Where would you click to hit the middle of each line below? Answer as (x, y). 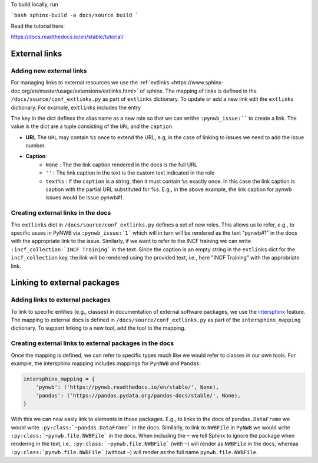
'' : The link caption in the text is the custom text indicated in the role (130, 173)
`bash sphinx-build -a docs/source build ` (74, 15)
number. (36, 146)
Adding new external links (49, 71)
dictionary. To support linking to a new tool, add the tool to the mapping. (98, 328)
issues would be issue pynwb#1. (85, 198)
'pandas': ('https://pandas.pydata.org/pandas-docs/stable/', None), (138, 395)
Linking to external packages (65, 283)
